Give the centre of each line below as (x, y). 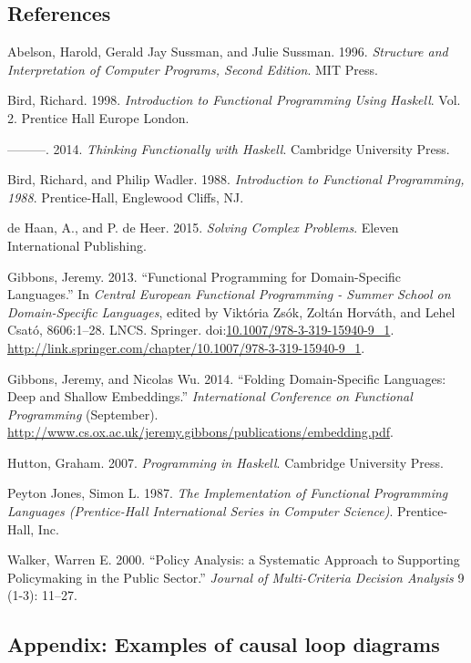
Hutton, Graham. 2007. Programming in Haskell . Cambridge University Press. (225, 462)
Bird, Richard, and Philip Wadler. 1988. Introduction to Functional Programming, (236, 179)
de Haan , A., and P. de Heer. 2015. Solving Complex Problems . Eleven (203, 228)
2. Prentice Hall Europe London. (98, 117)
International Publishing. (77, 245)
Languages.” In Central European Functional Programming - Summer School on (229, 294)
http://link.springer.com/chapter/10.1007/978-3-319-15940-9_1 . (186, 347)
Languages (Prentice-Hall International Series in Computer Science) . (200, 511)
